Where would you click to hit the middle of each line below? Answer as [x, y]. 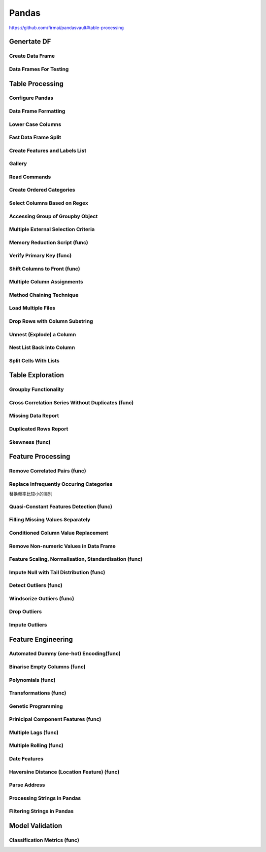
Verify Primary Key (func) [40, 256]
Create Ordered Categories [42, 190]
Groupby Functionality [36, 389]
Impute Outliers [28, 624]
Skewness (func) [30, 442]
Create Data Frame [32, 56]
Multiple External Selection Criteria [52, 230]
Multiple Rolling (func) [36, 745]
